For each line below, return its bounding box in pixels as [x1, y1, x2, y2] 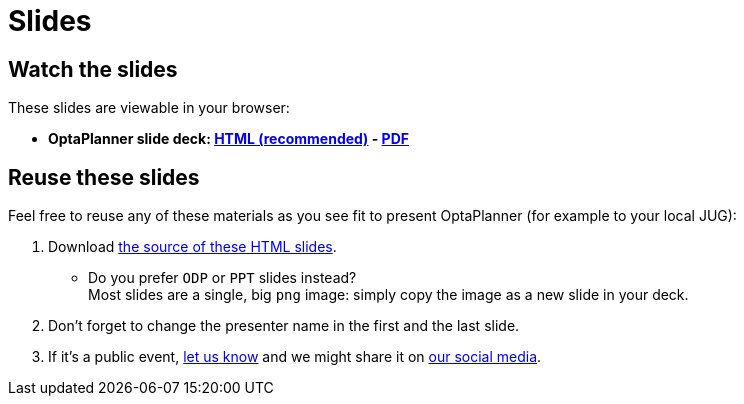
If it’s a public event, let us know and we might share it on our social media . [48, 348, 542, 366]
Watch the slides [8, 56, 178, 82]
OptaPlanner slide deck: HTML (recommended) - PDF [48, 130, 409, 148]
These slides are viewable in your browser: [8, 99, 290, 117]
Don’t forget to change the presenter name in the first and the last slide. [48, 317, 520, 335]
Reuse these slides [8, 164, 200, 190]
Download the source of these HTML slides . [48, 238, 337, 256]
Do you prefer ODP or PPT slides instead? [88, 269, 357, 287]
